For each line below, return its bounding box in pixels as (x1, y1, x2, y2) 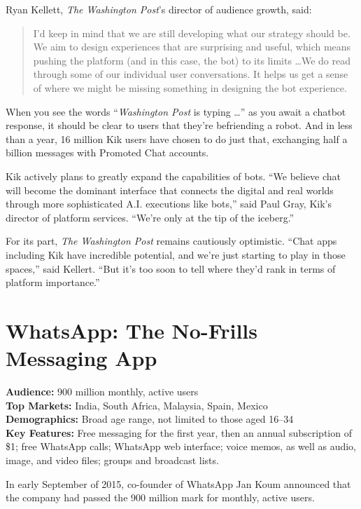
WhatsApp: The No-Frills (6, 315, 257, 344)
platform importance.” (6, 275, 100, 290)
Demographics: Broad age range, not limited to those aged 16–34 (6, 412, 294, 426)
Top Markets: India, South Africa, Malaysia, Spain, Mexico (6, 398, 268, 412)
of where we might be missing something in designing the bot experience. (33, 80, 347, 95)
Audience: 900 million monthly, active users (6, 384, 199, 398)
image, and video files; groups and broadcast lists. (6, 452, 219, 467)
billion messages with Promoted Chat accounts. (6, 145, 209, 160)
